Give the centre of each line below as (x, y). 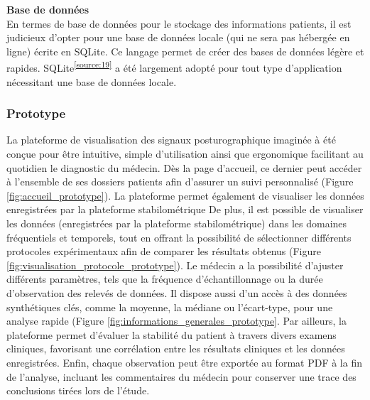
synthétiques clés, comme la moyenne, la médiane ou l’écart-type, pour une (170, 307)
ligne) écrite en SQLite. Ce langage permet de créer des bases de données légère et (185, 51)
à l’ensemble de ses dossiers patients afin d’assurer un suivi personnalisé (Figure (180, 182)
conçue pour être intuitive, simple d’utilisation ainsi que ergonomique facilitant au (185, 154)
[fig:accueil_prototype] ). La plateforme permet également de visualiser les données (185, 195)
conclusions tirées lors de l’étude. (78, 390)
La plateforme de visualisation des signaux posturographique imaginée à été (171, 140)
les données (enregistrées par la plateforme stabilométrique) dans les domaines (177, 223)
